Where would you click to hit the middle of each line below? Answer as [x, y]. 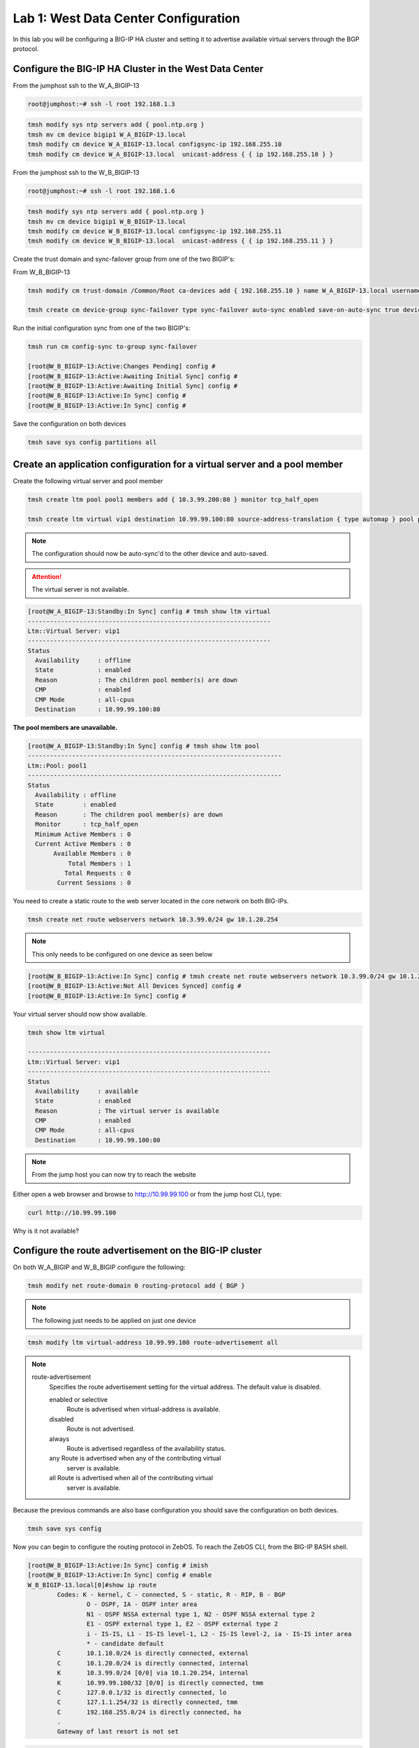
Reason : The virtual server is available [127, 1111]
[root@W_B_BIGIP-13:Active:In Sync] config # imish [118, 1565]
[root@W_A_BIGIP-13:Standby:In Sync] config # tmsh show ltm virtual [149, 611]
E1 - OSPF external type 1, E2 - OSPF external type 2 [182, 1624]
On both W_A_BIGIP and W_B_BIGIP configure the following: [99, 1267]
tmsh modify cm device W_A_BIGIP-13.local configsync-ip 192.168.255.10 [155, 144]
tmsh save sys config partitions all [92, 442]
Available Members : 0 [92, 854]
